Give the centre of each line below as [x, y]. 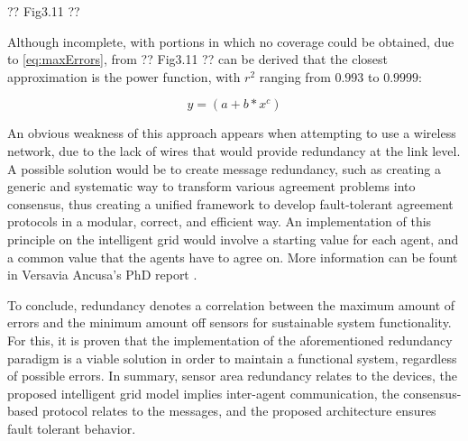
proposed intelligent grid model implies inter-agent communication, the [203, 393]
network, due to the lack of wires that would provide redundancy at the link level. [234, 150]
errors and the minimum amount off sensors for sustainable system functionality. [229, 322]
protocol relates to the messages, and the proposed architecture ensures [239, 411]
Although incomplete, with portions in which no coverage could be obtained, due [231, 41]
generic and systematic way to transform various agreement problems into [211, 186]
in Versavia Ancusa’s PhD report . [102, 275]
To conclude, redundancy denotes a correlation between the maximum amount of [231, 304]
